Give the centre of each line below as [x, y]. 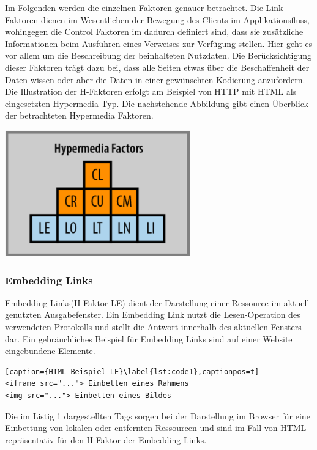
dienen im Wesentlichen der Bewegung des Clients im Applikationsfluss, [175, 19]
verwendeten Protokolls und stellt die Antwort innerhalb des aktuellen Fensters [153, 326]
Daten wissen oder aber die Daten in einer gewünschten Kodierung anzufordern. [155, 79]
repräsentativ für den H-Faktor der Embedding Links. [106, 439]
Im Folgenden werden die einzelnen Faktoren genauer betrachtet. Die [134, 7]
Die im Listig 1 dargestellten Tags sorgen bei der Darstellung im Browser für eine [158, 415]
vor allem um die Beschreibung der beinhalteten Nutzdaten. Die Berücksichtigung [158, 55]
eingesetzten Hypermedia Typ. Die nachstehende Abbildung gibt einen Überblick [157, 103]
